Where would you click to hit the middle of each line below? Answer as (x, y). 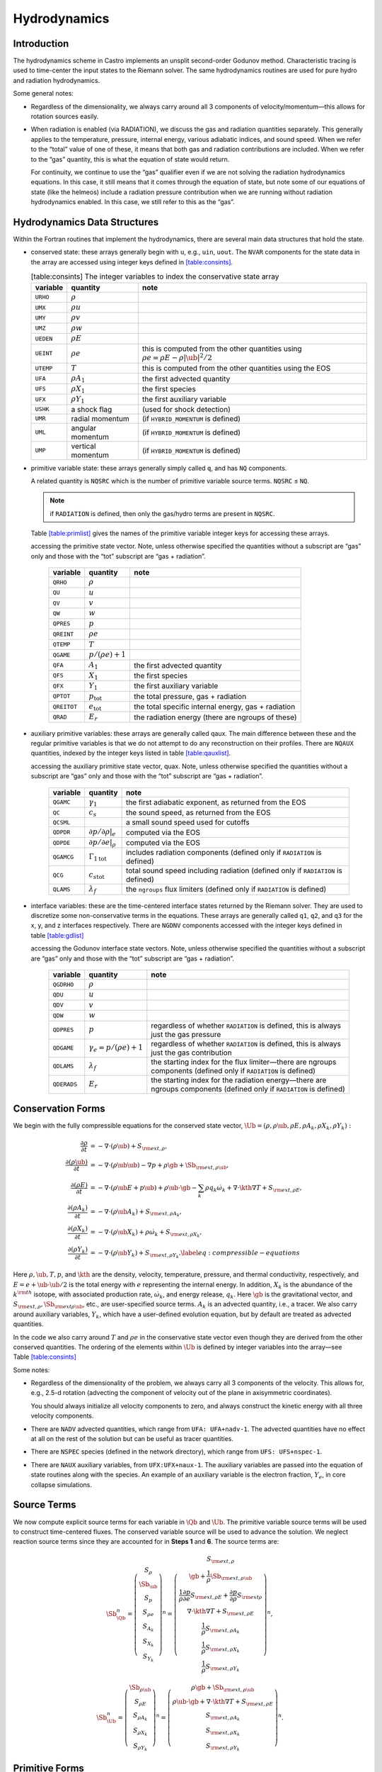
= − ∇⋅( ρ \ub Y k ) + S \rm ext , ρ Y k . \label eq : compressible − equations (195, 1254)
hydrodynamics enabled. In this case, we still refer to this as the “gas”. (133, 202)
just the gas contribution (192, 1053)
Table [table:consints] (45, 1357)
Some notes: (31, 1370)
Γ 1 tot (98, 857)
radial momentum (100, 418)
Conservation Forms (59, 1108)
